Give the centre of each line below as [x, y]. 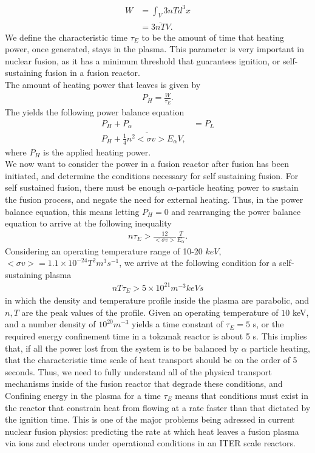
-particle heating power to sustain [236, 187]
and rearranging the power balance [236, 211]
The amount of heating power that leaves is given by [103, 84]
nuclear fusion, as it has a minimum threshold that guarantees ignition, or [143, 60]
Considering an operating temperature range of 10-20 [104, 250]
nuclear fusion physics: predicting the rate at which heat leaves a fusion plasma [152, 431]
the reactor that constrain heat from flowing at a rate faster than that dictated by [158, 407]
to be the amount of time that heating [213, 37]
